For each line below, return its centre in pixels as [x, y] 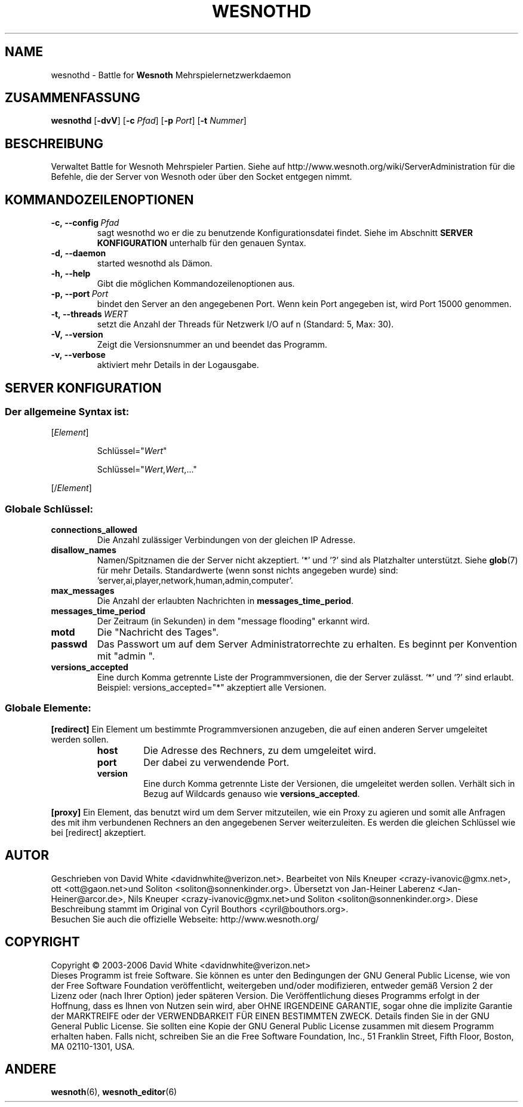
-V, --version [77, 335]
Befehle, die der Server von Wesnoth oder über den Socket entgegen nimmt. [201, 177]
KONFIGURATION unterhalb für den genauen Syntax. [201, 243]
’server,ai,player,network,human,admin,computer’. [195, 581]
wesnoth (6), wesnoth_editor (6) [114, 1092]
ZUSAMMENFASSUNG [73, 98]
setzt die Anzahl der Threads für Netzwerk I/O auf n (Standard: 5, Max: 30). [245, 324]
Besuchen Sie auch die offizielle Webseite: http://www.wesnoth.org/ [185, 919]
